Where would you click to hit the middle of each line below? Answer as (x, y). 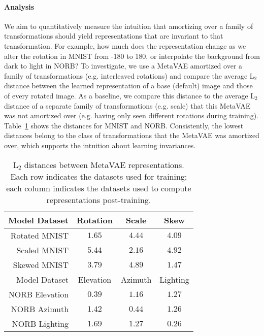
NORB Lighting (40, 323)
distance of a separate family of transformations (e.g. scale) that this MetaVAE (127, 105)
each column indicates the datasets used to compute (99, 188)
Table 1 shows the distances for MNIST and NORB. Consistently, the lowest (124, 125)
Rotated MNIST (40, 235)
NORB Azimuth (40, 309)
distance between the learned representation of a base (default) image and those (128, 86)
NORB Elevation (39, 294)
